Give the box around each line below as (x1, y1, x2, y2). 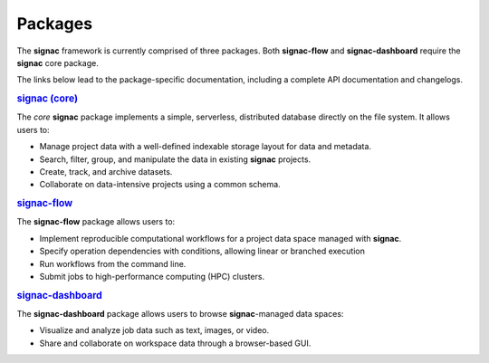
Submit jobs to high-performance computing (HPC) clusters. (39, 271, 265, 282)
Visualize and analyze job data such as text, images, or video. (39, 325, 270, 336)
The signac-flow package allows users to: (16, 216, 176, 227)
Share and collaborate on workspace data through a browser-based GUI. (39, 338, 312, 349)
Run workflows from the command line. (39, 258, 187, 269)
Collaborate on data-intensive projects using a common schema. (39, 179, 281, 190)
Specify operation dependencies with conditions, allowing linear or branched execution (39, 245, 366, 257)
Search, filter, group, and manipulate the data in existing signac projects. (39, 154, 312, 165)
